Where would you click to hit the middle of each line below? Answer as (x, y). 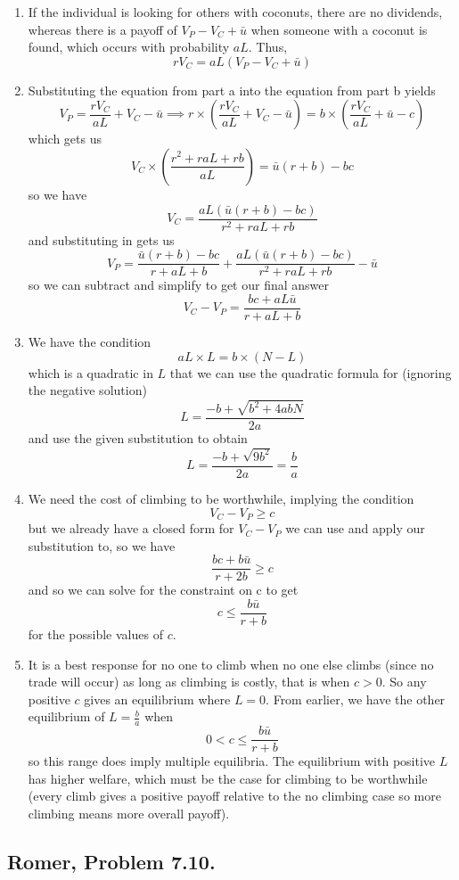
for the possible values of (95, 633)
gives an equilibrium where (157, 699)
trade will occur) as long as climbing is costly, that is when (189, 682)
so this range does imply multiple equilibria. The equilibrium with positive (232, 761)
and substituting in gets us (101, 239)
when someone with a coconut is (339, 29)
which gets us (65, 139)
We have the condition (90, 341)
